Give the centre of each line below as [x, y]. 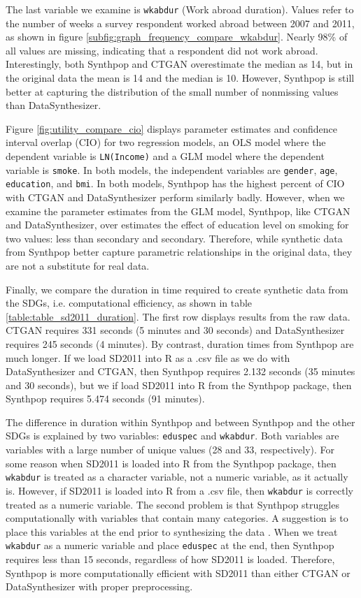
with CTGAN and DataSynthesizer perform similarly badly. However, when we [175, 197]
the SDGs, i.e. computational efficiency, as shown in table [129, 303]
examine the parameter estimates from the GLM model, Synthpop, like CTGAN [178, 211]
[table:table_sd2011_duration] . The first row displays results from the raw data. [178, 316]
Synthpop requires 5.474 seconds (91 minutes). [105, 399]
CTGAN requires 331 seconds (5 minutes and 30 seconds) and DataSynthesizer [175, 330]
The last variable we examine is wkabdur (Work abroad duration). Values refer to [180, 9]
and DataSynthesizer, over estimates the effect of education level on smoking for [177, 225]
